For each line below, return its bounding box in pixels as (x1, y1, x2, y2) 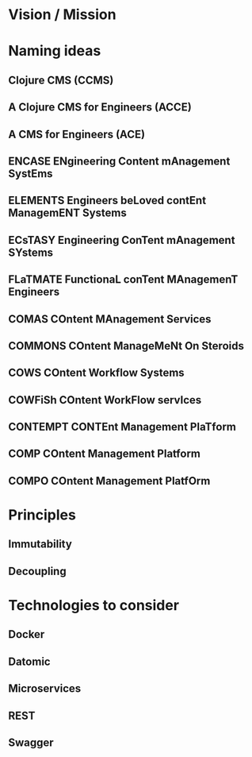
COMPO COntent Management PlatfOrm (8, 474, 211, 488)
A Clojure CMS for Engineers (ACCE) (8, 101, 192, 114)
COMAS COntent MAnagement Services (8, 312, 212, 326)
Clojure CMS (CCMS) (8, 73, 114, 87)
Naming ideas (8, 42, 101, 60)
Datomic (8, 655, 51, 668)
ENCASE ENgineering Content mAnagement (8, 154, 231, 168)
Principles (8, 506, 77, 524)
